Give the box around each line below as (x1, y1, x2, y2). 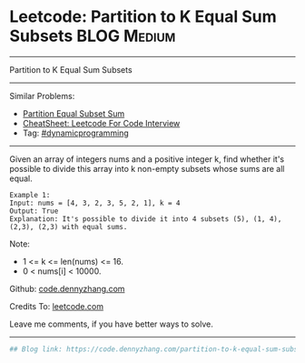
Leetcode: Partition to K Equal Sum (9, 6, 277, 27)
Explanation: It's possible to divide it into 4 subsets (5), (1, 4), (9, 214, 282, 224)
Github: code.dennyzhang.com (9, 283, 125, 294)
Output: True (9, 207, 59, 216)
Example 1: (9, 190, 51, 199)
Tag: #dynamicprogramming (22, 127, 129, 138)
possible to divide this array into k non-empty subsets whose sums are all (9, 163, 285, 174)
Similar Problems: (9, 90, 75, 101)
